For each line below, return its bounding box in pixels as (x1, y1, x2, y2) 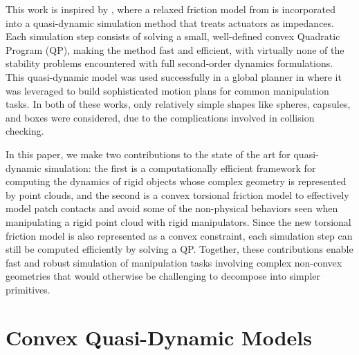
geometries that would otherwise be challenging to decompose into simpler (6, 269, 320, 283)
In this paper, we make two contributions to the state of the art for (6, 146, 291, 161)
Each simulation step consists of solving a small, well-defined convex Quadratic (6, 29, 340, 44)
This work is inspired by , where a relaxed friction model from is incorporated (6, 2, 336, 16)
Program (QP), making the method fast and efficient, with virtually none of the (6, 42, 344, 57)
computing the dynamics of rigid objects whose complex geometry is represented (6, 174, 347, 189)
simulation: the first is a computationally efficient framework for (44, 160, 316, 175)
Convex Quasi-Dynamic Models (6, 323, 312, 351)
